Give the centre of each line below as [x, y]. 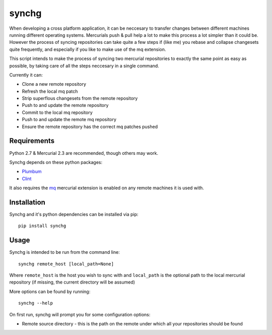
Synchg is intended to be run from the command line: [65, 252]
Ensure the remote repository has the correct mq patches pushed [90, 127]
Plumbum [32, 172]
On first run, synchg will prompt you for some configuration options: [80, 314]
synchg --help [36, 303]
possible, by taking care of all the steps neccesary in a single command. [84, 66]
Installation [27, 202]
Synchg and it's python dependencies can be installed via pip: [74, 214]
